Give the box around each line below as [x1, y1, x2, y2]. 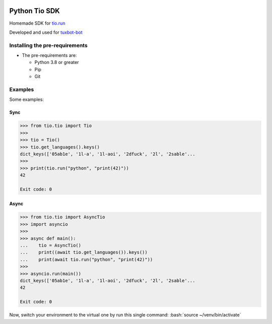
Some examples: [9, 96, 44, 103]
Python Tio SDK [9, 7, 60, 15]
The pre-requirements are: [22, 52, 77, 58]
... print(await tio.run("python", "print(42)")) [20, 256, 153, 262]
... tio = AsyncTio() [20, 242, 82, 248]
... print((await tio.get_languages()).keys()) [20, 249, 148, 255]
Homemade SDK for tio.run [9, 20, 65, 26]
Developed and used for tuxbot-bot [9, 29, 83, 35]
